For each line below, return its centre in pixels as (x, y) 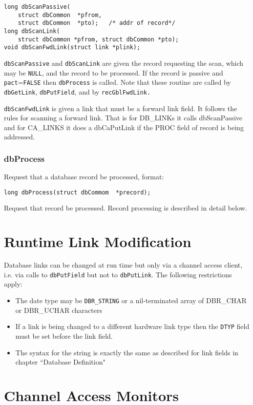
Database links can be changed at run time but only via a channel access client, (123, 265)
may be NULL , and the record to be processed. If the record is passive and (114, 72)
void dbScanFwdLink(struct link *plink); (72, 48)
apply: (13, 284)
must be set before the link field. (64, 336)
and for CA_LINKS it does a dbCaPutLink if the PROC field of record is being (124, 127)
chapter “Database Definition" (60, 362)
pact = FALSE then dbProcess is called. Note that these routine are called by (117, 82)
